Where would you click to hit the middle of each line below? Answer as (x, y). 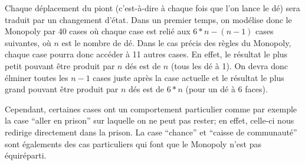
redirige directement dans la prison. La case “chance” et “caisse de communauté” (151, 132)
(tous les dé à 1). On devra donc (229, 65)
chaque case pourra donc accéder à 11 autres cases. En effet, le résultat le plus (146, 54)
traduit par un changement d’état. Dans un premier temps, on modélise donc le (148, 19)
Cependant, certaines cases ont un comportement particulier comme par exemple (151, 109)
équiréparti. (26, 155)
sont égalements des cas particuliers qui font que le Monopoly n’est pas (133, 143)
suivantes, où (28, 42)
